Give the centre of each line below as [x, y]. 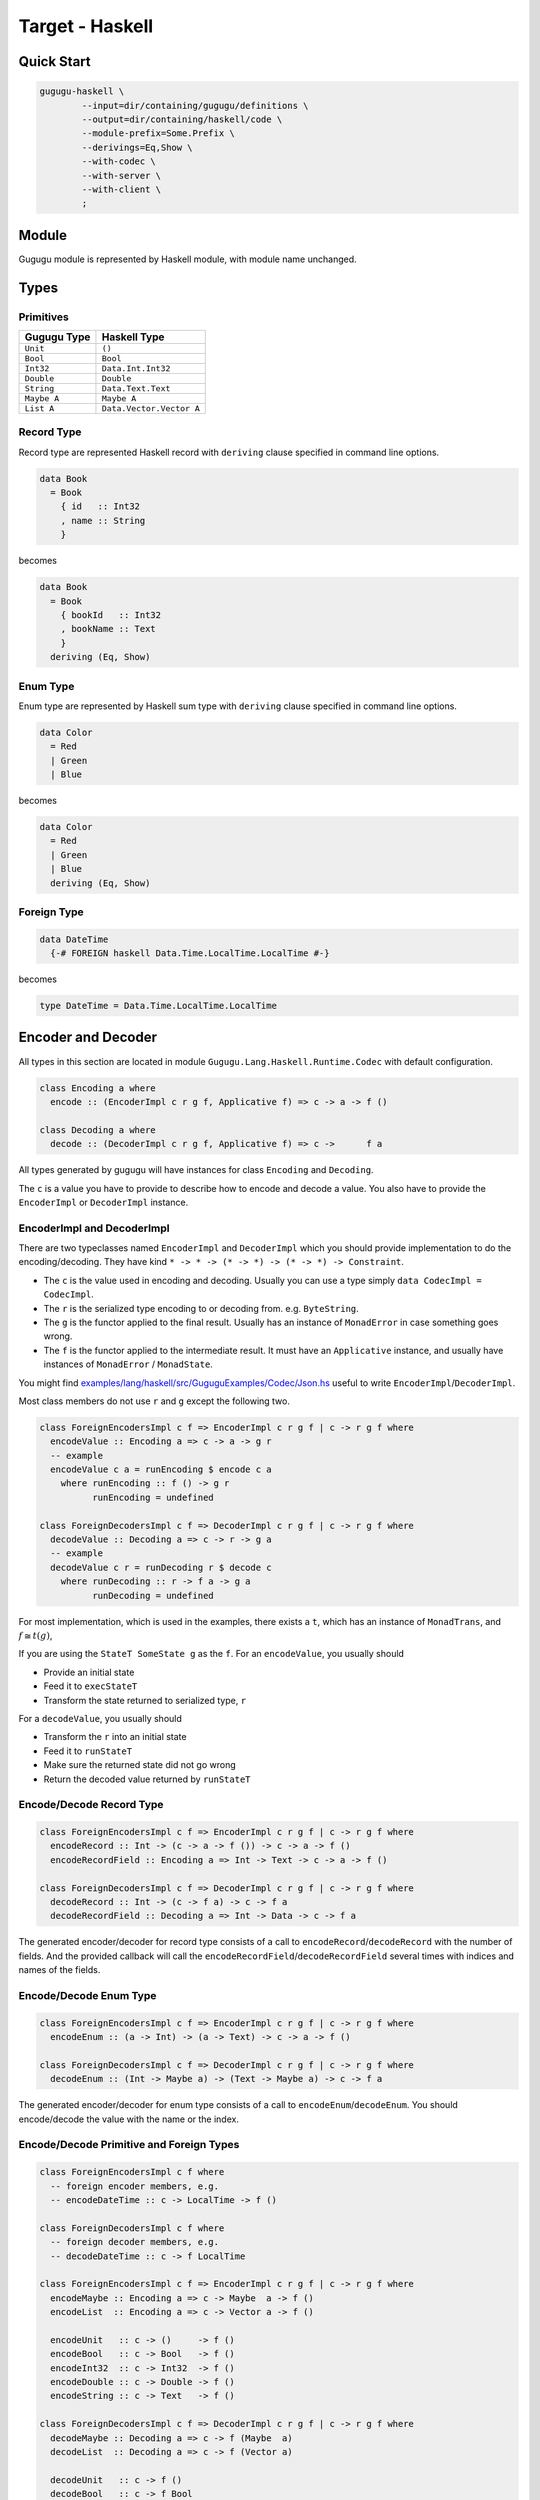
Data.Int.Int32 [136, 368]
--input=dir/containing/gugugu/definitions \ [195, 105]
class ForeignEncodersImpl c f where [132, 2172]
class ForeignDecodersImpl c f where [132, 2228]
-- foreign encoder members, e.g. [135, 2186]
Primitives [43, 317]
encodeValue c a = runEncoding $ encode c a [161, 1469]
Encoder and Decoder [88, 1037]
